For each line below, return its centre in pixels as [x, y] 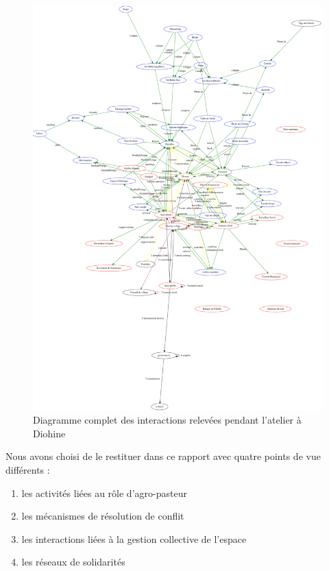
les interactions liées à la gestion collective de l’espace [134, 538]
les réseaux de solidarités [73, 562]
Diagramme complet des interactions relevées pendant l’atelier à [167, 420]
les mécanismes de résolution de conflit [103, 516]
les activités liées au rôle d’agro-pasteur [104, 493]
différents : [28, 470]
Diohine [49, 433]
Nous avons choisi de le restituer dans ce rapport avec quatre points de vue [163, 456]
